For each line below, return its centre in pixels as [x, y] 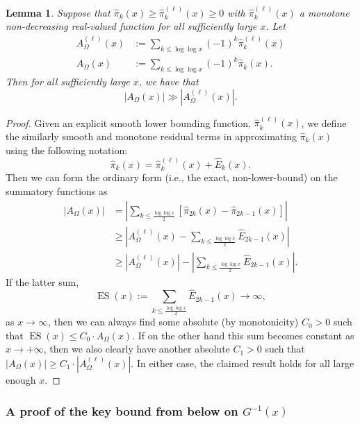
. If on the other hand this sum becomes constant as [243, 335]
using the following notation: [67, 150]
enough [21, 379]
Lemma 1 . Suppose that [58, 12]
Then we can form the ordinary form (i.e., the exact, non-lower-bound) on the [172, 177]
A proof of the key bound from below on [122, 410]
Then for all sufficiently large [68, 81]
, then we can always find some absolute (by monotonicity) [173, 322]
